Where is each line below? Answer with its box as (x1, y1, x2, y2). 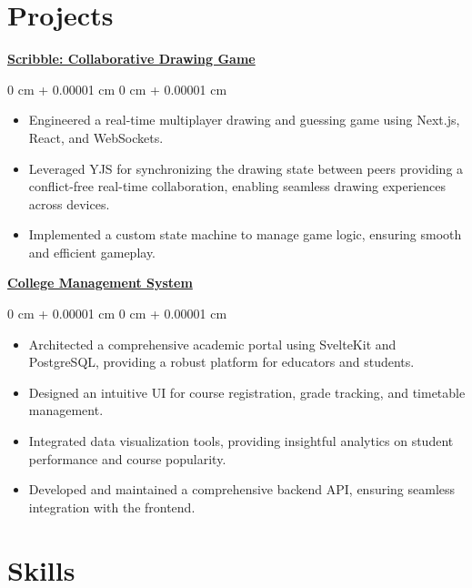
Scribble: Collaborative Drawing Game (7, 49, 256, 68)
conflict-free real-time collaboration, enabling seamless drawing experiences (28, 177, 447, 196)
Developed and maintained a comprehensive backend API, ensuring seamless (28, 480, 456, 499)
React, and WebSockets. (28, 127, 164, 147)
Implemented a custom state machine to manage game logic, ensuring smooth (28, 225, 462, 244)
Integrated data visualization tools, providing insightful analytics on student (28, 431, 454, 451)
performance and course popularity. (28, 449, 226, 468)
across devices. (28, 194, 110, 213)
